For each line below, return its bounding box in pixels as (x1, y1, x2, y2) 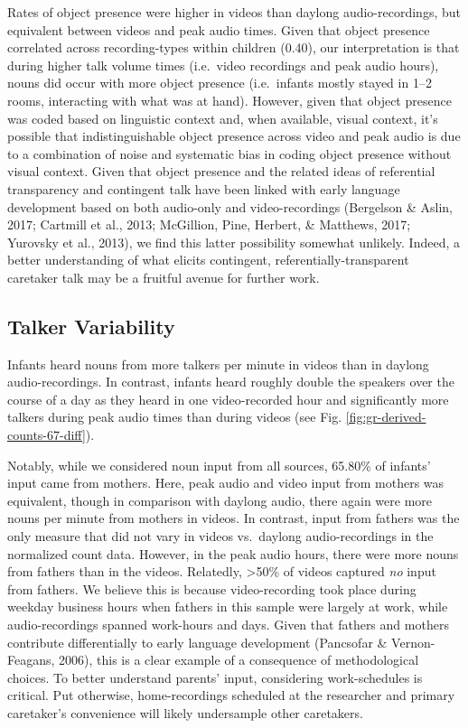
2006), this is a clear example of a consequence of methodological (59, 650, 419, 669)
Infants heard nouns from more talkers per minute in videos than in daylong (7, 354, 429, 373)
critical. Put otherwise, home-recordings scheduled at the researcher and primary (7, 686, 455, 705)
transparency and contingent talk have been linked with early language (7, 179, 400, 198)
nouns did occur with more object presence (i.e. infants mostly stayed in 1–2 (7, 73, 432, 92)
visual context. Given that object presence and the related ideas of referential (7, 162, 435, 181)
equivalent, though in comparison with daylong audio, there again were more (7, 490, 433, 509)
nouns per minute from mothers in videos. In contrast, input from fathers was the (7, 509, 460, 527)
